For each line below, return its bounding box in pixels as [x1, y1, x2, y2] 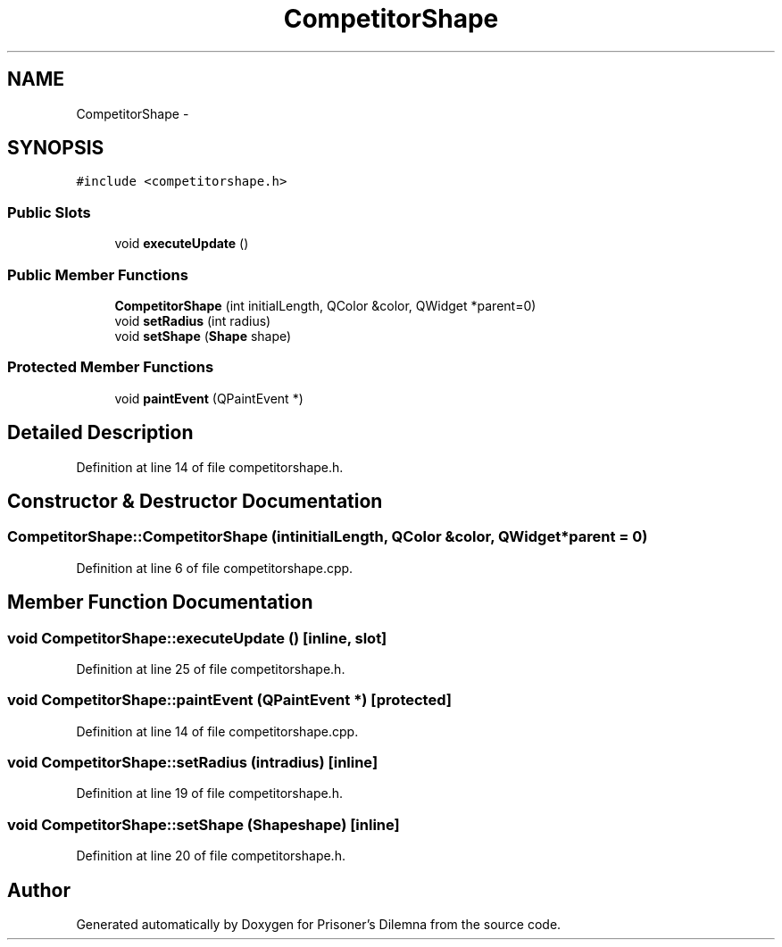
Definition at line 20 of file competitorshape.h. [76, 848, 345, 864]
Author [7, 878, 71, 901]
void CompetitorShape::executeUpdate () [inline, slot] [7, 628, 387, 647]
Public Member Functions [7, 265, 188, 284]
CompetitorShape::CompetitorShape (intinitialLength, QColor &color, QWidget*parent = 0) [7, 527, 648, 546]
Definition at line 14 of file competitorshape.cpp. [76, 723, 359, 739]
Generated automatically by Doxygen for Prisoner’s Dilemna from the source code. [76, 917, 562, 933]
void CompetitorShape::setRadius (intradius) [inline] [7, 753, 379, 772]
